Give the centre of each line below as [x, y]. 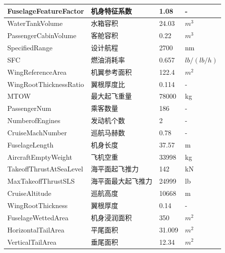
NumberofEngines [34, 120]
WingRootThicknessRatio [46, 84]
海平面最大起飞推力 [122, 181]
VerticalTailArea [32, 242]
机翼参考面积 [112, 72]
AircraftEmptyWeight [40, 157]
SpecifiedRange [30, 48]
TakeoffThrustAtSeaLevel [45, 169]
